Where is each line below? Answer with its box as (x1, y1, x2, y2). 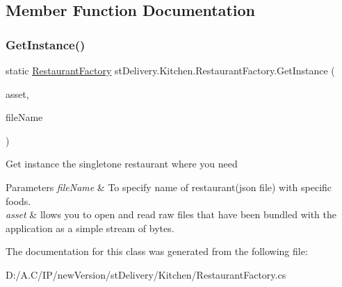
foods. (6, 193, 31, 208)
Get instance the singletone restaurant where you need (6, 156, 238, 171)
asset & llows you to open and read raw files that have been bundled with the (6, 207, 336, 222)
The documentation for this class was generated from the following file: (6, 244, 308, 259)
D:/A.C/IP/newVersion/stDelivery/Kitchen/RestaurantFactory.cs (6, 267, 286, 281)
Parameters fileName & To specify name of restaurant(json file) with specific (6, 179, 332, 194)
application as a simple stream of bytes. (6, 220, 174, 235)
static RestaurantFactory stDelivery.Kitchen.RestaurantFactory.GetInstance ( (6, 63, 335, 77)
